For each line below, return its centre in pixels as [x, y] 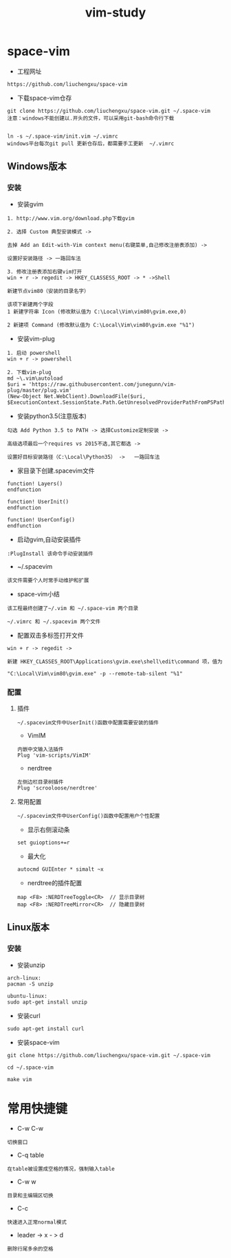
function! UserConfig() [41, 520]
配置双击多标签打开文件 [50, 635]
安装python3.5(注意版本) [52, 416]
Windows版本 [37, 166]
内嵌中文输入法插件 [40, 749]
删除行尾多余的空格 [30, 1249]
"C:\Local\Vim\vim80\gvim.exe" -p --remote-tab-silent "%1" [95, 673]
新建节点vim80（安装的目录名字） [48, 291]
